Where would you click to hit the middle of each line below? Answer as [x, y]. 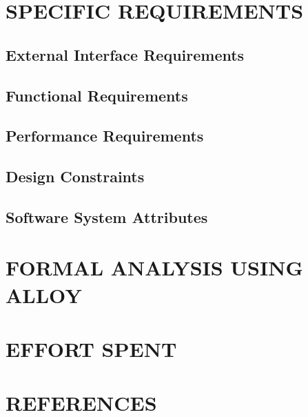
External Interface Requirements [125, 54]
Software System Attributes [107, 216]
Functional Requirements [97, 95]
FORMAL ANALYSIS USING [154, 268]
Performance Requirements [105, 136]
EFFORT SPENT [91, 349]
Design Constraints [75, 176]
